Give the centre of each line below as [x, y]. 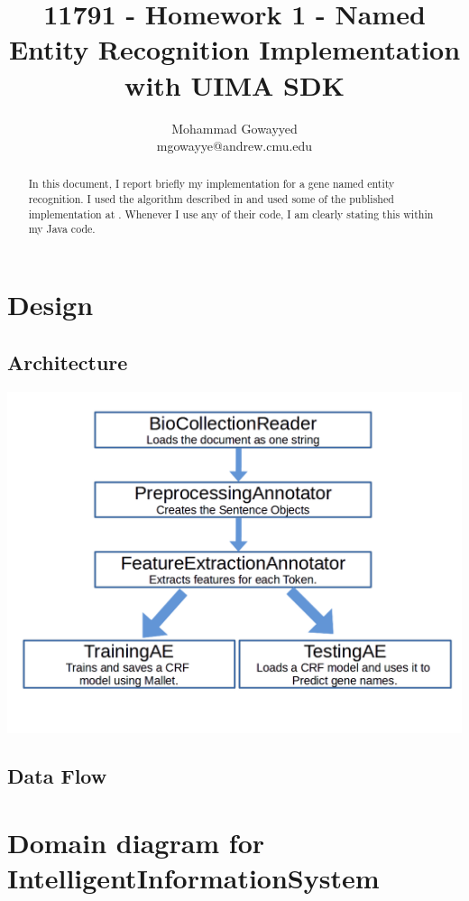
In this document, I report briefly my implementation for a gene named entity [212, 184]
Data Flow [57, 776]
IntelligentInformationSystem [193, 878]
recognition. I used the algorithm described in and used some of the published [211, 199]
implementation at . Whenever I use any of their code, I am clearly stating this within [231, 214]
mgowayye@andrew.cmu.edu [234, 146]
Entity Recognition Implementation [234, 49]
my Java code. [62, 229]
